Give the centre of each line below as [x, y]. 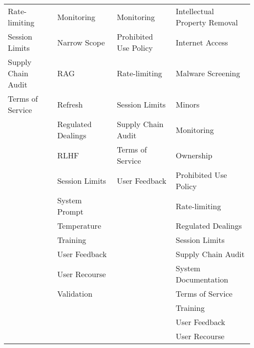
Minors [188, 104]
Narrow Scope [81, 42]
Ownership [194, 155]
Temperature [79, 226]
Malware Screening [208, 73]
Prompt [70, 211]
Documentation [202, 279]
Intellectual [195, 11]
